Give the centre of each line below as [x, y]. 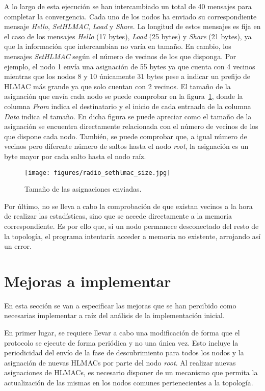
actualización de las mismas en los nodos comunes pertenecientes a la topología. [129, 382]
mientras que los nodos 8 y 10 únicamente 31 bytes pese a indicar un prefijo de [127, 76]
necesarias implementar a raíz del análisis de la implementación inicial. [114, 315]
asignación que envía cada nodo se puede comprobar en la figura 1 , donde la [124, 96]
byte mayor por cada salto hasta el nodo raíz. [75, 156]
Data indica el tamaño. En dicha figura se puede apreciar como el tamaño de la [128, 116]
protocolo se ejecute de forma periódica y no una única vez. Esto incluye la [121, 342]
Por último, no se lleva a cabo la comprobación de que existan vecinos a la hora [128, 206]
